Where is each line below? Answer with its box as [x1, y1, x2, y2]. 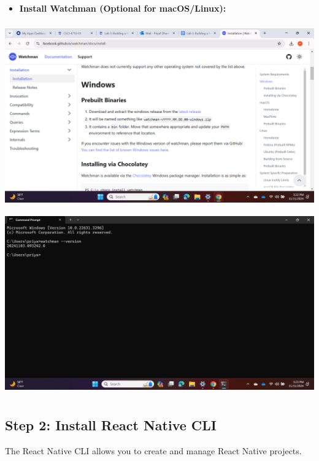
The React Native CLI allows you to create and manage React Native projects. [5, 444, 302, 457]
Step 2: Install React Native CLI [5, 415, 217, 434]
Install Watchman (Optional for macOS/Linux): [19, 2, 226, 14]
